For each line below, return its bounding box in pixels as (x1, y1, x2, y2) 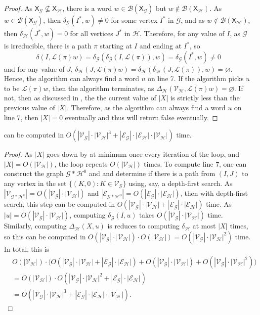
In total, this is (4, 243, 49, 254)
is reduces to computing (107, 221, 180, 231)
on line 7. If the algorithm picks (147, 73, 244, 84)
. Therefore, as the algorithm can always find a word (67, 102, 226, 112)
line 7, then (4, 112, 39, 122)
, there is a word (62, 3, 112, 13)
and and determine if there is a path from (88, 168, 216, 179)
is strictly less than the (170, 92, 240, 103)
